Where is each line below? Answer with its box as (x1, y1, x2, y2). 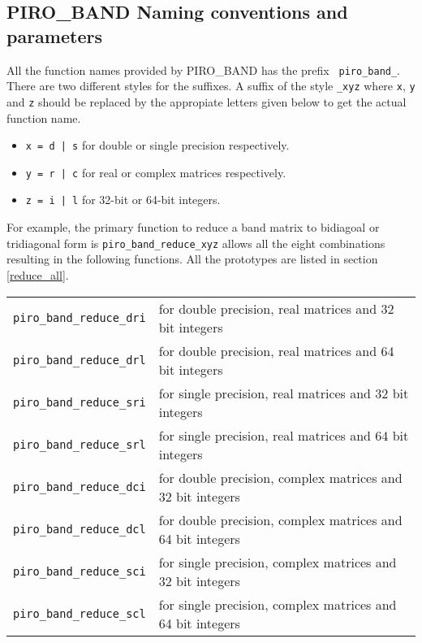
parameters (6, 23, 102, 48)
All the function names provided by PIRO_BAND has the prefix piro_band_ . (6, 61, 401, 78)
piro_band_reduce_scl (13, 606, 146, 620)
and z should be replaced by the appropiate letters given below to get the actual (6, 93, 407, 110)
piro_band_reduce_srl (13, 437, 146, 451)
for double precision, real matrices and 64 (158, 341, 394, 360)
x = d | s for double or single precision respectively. (25, 137, 290, 154)
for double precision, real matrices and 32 (158, 298, 394, 318)
